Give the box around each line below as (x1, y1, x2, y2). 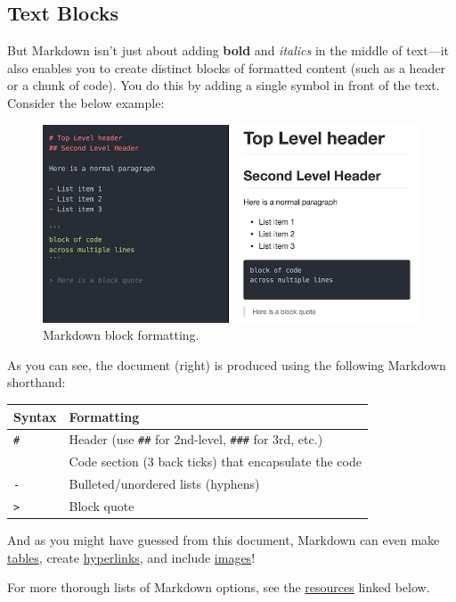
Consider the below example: (7, 93, 165, 111)
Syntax (13, 407, 57, 425)
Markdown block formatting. (43, 326, 199, 344)
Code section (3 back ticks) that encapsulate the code (69, 452, 362, 471)
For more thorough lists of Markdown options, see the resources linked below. (7, 578, 430, 597)
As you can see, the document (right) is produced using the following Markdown (7, 355, 446, 374)
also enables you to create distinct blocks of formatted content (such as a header (7, 58, 446, 77)
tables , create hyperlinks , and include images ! (7, 548, 256, 566)
